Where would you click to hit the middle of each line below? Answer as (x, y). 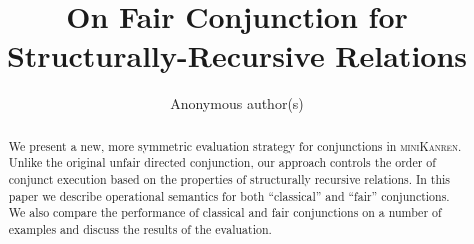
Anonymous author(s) (237, 103)
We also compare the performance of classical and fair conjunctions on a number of (225, 212)
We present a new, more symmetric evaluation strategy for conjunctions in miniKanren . (235, 145)
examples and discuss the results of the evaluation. (140, 228)
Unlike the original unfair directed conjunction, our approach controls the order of (222, 162)
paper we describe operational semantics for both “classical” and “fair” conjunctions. (229, 195)
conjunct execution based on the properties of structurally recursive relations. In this (229, 179)
